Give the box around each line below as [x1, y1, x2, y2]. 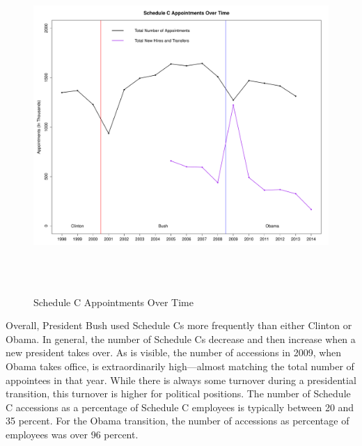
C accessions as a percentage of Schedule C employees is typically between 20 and [6, 399, 354, 414]
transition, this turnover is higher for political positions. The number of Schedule [6, 386, 351, 401]
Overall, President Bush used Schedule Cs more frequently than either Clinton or [6, 318, 352, 333]
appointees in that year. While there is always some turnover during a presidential [6, 372, 356, 387]
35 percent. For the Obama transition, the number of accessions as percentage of [6, 413, 349, 428]
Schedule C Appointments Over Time [33, 294, 194, 309]
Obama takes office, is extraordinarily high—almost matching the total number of [6, 358, 354, 373]
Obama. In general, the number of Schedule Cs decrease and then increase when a [6, 331, 356, 346]
